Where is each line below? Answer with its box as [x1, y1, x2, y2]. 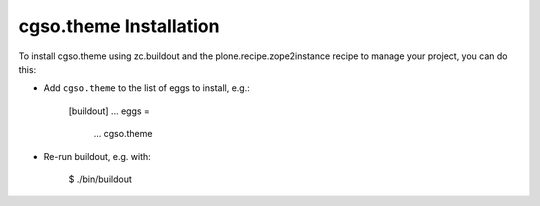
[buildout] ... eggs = [68, 105, 150, 117]
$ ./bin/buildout [68, 173, 132, 185]
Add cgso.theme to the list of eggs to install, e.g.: [43, 82, 250, 94]
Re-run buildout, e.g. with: [43, 150, 152, 162]
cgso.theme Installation [18, 15, 220, 37]
